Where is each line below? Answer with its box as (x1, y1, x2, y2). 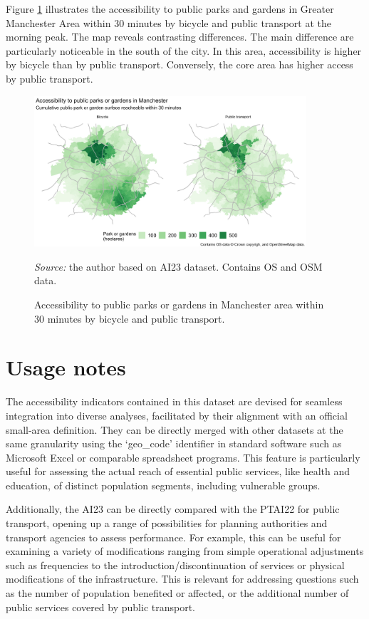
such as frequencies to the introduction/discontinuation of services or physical (6, 557, 345, 572)
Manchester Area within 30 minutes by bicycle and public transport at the (6, 15, 331, 30)
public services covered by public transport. (6, 599, 196, 614)
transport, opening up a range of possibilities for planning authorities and (6, 516, 328, 531)
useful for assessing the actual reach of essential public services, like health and (6, 464, 350, 479)
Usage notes (6, 353, 126, 382)
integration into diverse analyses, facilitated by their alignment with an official (6, 407, 348, 422)
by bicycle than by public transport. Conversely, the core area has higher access (6, 57, 353, 72)
